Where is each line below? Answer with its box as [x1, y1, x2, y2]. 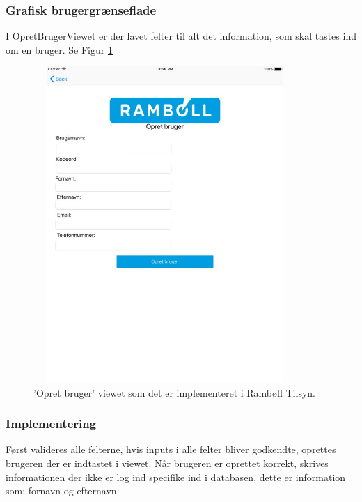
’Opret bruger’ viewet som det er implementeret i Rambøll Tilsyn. [33, 385, 315, 400]
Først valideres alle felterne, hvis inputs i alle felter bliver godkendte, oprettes [6, 442, 336, 457]
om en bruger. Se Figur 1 [6, 42, 113, 56]
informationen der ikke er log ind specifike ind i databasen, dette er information [6, 469, 346, 484]
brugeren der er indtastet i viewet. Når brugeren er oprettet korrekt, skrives [6, 455, 329, 470]
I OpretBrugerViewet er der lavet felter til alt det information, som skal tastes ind [6, 29, 356, 43]
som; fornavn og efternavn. [6, 483, 120, 498]
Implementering [6, 415, 97, 432]
